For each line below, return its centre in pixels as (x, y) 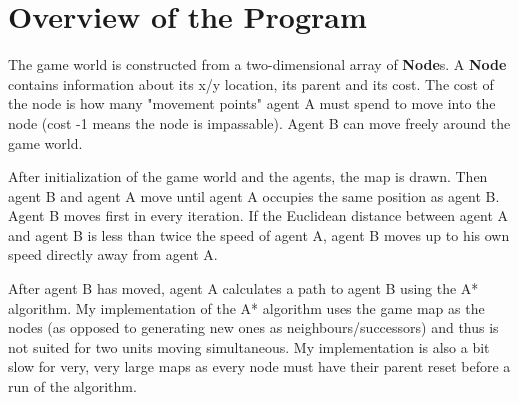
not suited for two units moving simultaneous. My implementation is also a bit (249, 346)
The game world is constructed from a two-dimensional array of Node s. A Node (257, 64)
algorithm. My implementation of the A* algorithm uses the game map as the (246, 307)
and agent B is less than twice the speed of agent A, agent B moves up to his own (259, 234)
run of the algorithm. (72, 386)
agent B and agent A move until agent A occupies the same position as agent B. (254, 195)
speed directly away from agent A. (113, 254)
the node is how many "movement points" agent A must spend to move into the (252, 103)
